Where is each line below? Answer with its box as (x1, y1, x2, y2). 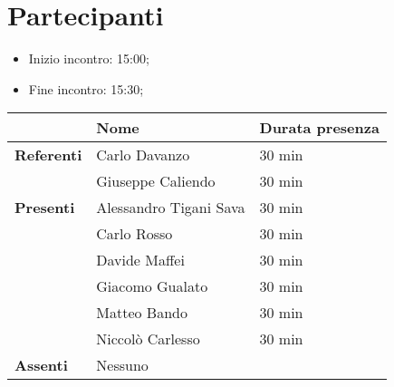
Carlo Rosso (96, 223, 173, 245)
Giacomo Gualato (96, 276, 208, 297)
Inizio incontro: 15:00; (28, 49, 149, 68)
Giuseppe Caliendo (96, 170, 216, 192)
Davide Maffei (96, 249, 185, 271)
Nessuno (96, 354, 149, 376)
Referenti (14, 144, 82, 166)
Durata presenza (259, 117, 380, 139)
